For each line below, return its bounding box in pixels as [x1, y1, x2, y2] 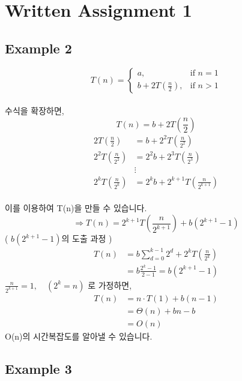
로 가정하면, [88, 278, 132, 291]
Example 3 [5, 359, 72, 377]
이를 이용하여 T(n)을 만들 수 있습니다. [5, 202, 147, 214]
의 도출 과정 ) [61, 232, 112, 245]
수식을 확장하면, [5, 104, 64, 117]
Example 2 [5, 38, 72, 57]
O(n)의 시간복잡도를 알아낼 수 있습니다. [5, 329, 153, 342]
